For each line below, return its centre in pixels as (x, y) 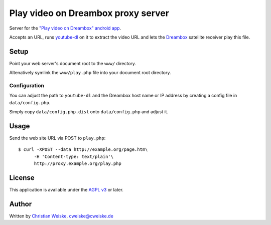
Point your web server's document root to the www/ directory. (73, 63)
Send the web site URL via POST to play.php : (57, 138)
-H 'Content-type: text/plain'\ (74, 156)
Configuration (27, 85)
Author (21, 204)
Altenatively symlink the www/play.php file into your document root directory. (90, 73)
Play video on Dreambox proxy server (89, 13)
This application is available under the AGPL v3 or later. (66, 190)
